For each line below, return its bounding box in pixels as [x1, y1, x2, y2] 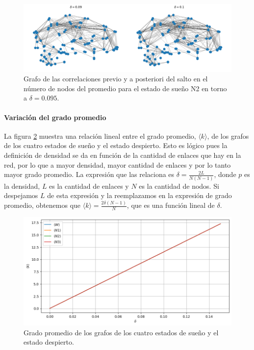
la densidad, [4, 180, 40, 191]
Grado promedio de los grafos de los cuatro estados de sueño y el [24, 327, 219, 337]
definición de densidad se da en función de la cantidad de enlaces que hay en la [4, 150, 241, 160]
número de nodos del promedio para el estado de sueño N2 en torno [24, 83, 227, 93]
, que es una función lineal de [127, 200, 215, 210]
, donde [214, 169, 236, 179]
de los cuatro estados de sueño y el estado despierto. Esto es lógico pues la [4, 140, 228, 150]
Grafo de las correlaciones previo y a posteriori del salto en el [24, 74, 208, 84]
